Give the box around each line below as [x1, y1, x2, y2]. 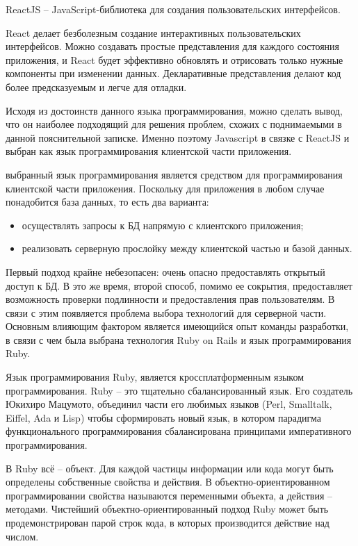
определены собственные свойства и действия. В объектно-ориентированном [6, 474, 330, 489]
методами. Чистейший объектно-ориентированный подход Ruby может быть [6, 502, 329, 516]
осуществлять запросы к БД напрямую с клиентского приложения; [22, 217, 304, 232]
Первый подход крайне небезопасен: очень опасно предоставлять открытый [6, 264, 325, 279]
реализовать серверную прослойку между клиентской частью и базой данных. [22, 241, 352, 256]
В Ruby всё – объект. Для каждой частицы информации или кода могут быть [6, 461, 334, 475]
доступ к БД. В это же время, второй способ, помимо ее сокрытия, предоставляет [6, 278, 352, 292]
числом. [6, 529, 39, 543]
